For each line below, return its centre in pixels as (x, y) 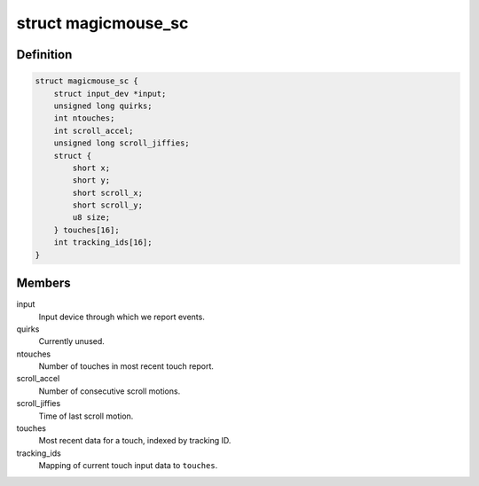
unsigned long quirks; (103, 106)
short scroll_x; (108, 192)
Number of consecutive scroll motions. (110, 391)
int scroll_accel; (94, 130)
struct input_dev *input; (110, 94)
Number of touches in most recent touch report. (126, 366)
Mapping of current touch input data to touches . (128, 466)
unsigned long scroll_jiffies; (122, 143)
